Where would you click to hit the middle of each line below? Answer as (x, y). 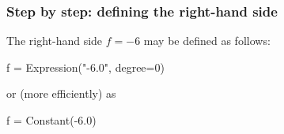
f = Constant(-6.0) (51, 120)
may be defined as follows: (207, 41)
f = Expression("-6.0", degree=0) (85, 67)
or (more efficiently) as (61, 93)
